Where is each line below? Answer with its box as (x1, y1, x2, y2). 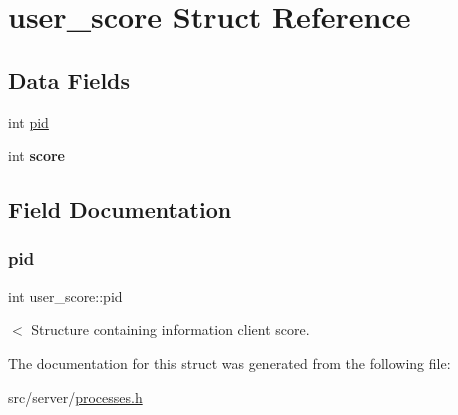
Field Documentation (8, 194, 232, 225)
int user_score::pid (8, 285, 123, 306)
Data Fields (8, 64, 131, 95)
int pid (8, 111, 49, 132)
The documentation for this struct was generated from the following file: (8, 352, 451, 373)
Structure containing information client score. (31, 319, 310, 340)
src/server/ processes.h (8, 386, 143, 407)
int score (8, 145, 65, 166)
